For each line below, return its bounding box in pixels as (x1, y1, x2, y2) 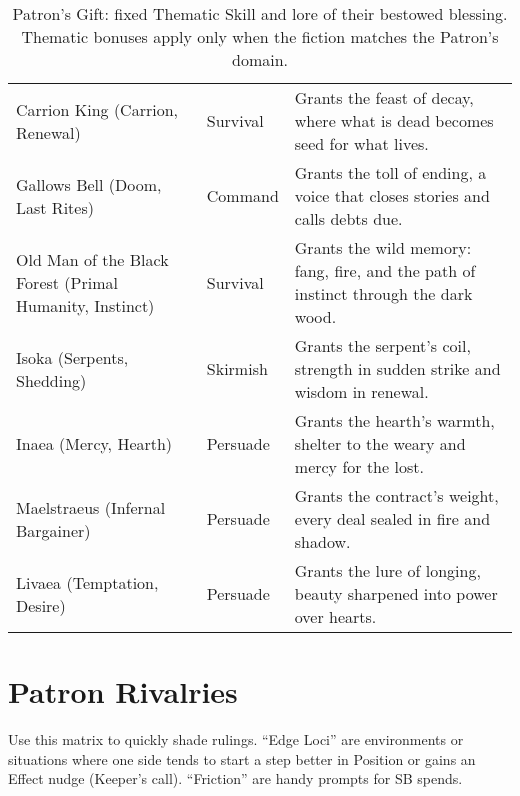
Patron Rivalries (8, 671, 238, 712)
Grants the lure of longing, (294, 559, 481, 582)
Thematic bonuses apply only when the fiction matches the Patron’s (21, 25, 499, 48)
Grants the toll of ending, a (294, 161, 487, 184)
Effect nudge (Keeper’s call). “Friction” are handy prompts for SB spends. (8, 768, 463, 789)
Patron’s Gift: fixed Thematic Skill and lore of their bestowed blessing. (12, 2, 508, 25)
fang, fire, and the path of (294, 259, 476, 282)
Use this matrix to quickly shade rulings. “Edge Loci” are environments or (8, 729, 464, 750)
